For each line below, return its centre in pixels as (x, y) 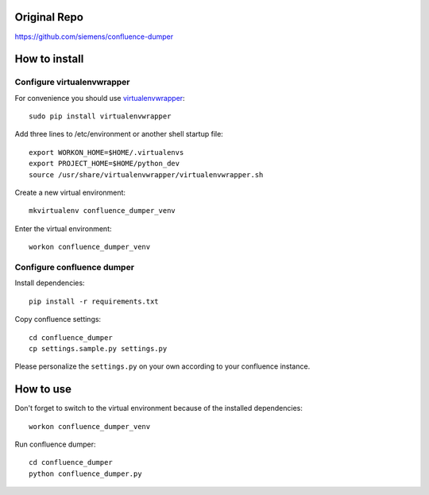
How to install (49, 59)
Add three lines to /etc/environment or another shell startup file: (119, 134)
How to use (43, 389)
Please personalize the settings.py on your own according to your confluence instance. (162, 366)
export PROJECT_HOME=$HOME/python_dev (104, 164)
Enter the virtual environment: (63, 228)
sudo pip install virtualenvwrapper (100, 116)
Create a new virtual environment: (70, 193)
